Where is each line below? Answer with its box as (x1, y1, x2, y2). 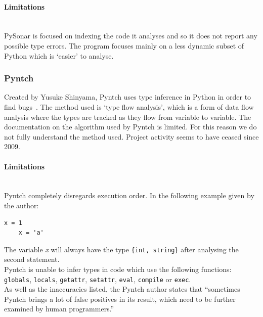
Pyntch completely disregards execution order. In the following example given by (4, 190, 254, 201)
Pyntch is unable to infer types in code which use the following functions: (4, 263, 232, 274)
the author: (4, 200, 39, 210)
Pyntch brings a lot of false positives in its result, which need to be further (4, 293, 236, 304)
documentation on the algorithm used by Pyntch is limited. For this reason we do (4, 121, 257, 132)
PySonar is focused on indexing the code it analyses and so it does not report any (4, 30, 257, 41)
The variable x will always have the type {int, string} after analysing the (4, 244, 239, 254)
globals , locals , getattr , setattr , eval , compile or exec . (4, 274, 191, 284)
